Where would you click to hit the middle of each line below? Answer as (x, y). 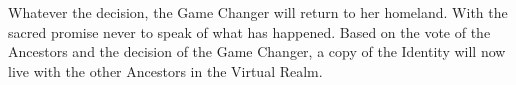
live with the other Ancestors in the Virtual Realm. (165, 70)
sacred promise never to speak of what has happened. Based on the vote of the (249, 31)
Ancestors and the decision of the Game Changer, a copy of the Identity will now (257, 51)
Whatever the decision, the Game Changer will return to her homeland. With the (258, 12)
